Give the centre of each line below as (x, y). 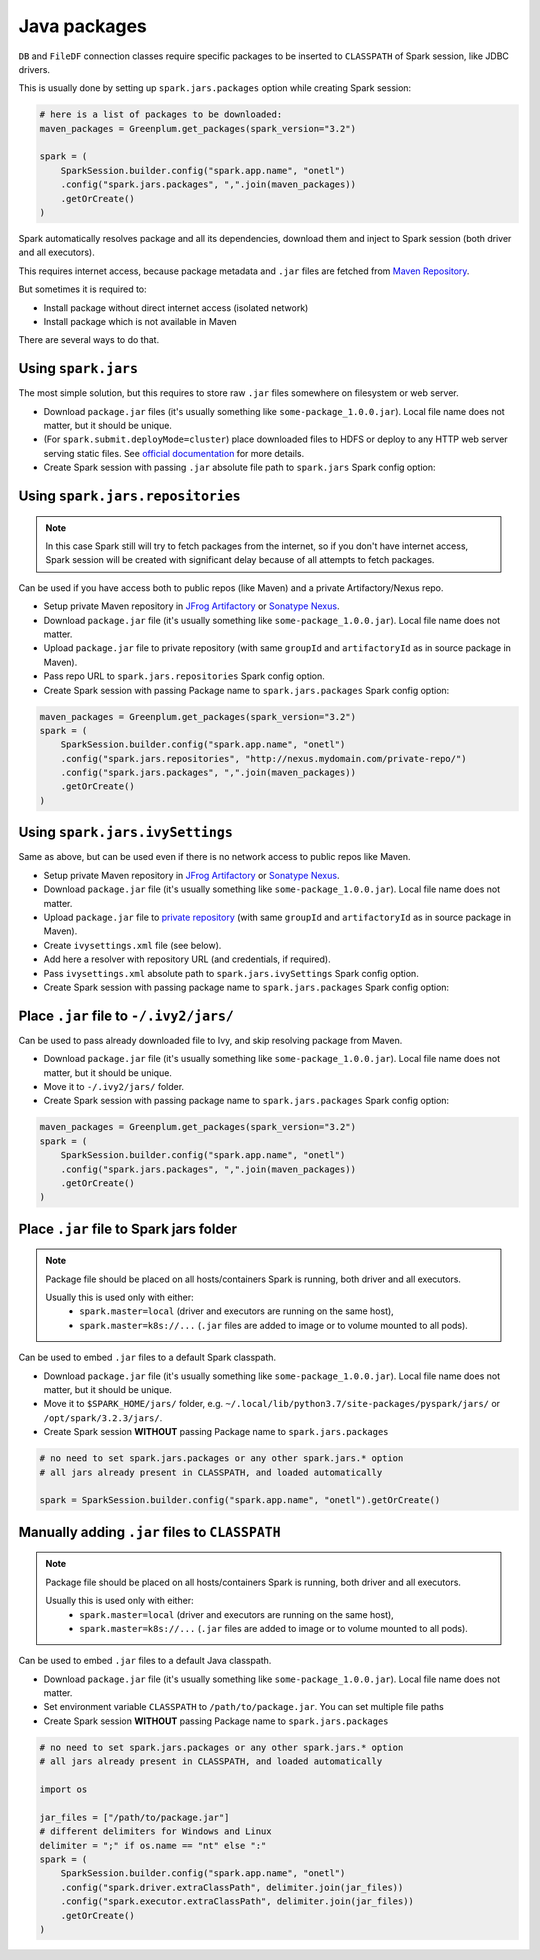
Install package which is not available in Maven (140, 321)
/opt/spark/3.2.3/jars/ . (103, 1417)
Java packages (82, 26)
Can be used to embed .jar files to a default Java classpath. (145, 1661)
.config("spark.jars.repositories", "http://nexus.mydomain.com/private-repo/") (263, 758)
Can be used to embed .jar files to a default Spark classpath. (147, 1357)
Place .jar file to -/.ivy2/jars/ (126, 1015)
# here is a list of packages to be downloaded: (161, 114)
